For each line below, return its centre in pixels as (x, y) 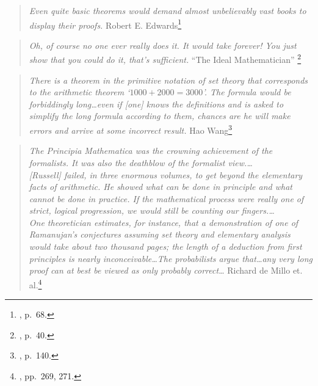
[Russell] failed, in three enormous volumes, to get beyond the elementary (166, 174)
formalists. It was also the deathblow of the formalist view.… (141, 162)
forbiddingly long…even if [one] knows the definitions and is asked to (156, 104)
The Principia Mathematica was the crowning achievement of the (151, 151)
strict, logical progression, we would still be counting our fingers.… (152, 210)
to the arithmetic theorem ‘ (79, 92)
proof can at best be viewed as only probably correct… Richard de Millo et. (166, 270)
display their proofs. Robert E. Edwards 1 (105, 24)
